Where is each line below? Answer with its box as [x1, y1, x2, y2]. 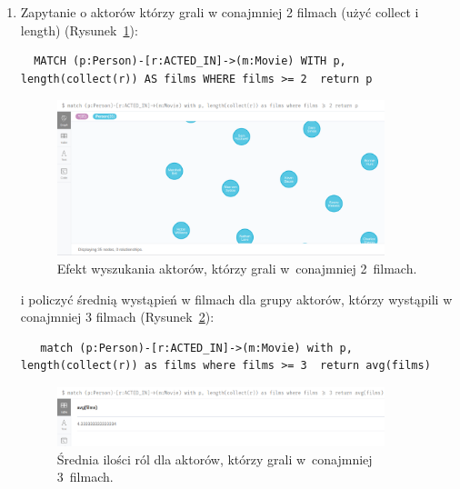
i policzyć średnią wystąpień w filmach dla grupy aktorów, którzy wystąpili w [20, 289, 453, 308]
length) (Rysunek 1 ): [20, 20, 138, 39]
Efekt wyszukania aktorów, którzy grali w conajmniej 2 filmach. [56, 258, 417, 277]
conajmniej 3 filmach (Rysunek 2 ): [20, 307, 215, 326]
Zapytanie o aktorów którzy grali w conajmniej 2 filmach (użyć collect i [20, 3, 419, 21]
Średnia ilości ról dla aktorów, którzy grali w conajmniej [56, 449, 373, 468]
